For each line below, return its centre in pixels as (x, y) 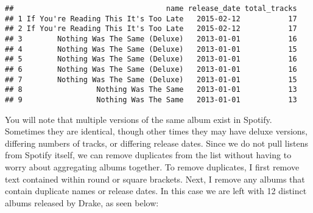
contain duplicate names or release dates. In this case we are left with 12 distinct (156, 191)
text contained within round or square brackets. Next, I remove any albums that (155, 179)
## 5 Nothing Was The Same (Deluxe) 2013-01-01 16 (151, 59)
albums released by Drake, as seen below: (82, 202)
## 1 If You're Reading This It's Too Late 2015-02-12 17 (151, 19)
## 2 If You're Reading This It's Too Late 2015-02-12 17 (151, 29)
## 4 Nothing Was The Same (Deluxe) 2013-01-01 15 (151, 49)
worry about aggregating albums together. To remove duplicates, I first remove (152, 166)
